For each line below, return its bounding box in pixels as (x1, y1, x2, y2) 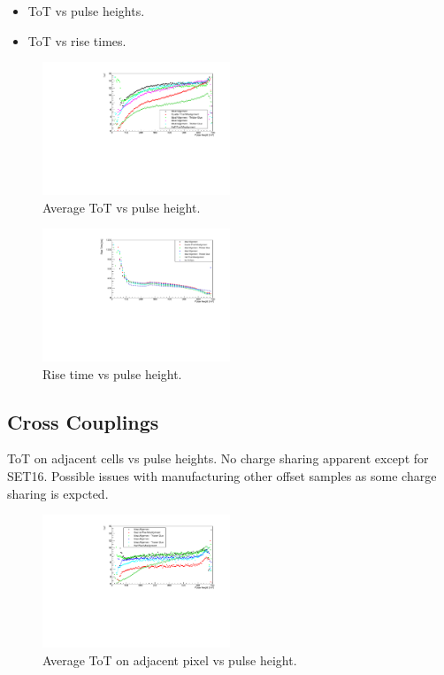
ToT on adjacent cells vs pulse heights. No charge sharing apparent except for (7, 449, 429, 468)
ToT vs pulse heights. (27, 2, 145, 19)
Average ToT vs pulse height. (42, 198, 201, 216)
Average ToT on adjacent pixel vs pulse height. (42, 650, 297, 669)
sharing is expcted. (7, 484, 109, 502)
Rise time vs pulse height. (42, 364, 182, 383)
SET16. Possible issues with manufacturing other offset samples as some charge (7, 467, 437, 485)
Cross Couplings (7, 407, 159, 435)
